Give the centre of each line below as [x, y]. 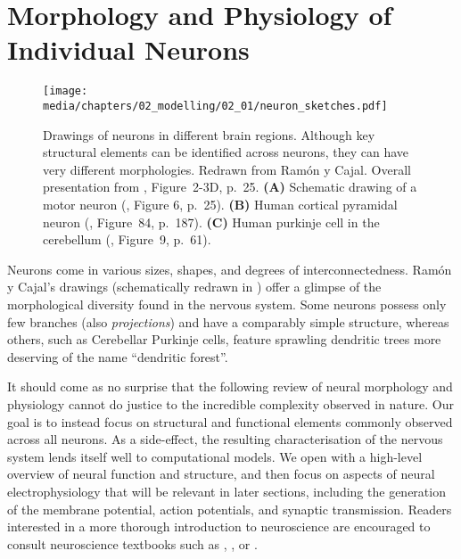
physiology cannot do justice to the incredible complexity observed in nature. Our [230, 403]
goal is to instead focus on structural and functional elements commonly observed [230, 421]
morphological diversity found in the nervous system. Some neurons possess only [227, 304]
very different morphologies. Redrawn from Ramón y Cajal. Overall [227, 169]
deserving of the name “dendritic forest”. [118, 356]
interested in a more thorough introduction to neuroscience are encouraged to [219, 526]
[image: [66, 91]
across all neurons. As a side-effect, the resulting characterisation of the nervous [225, 439]
